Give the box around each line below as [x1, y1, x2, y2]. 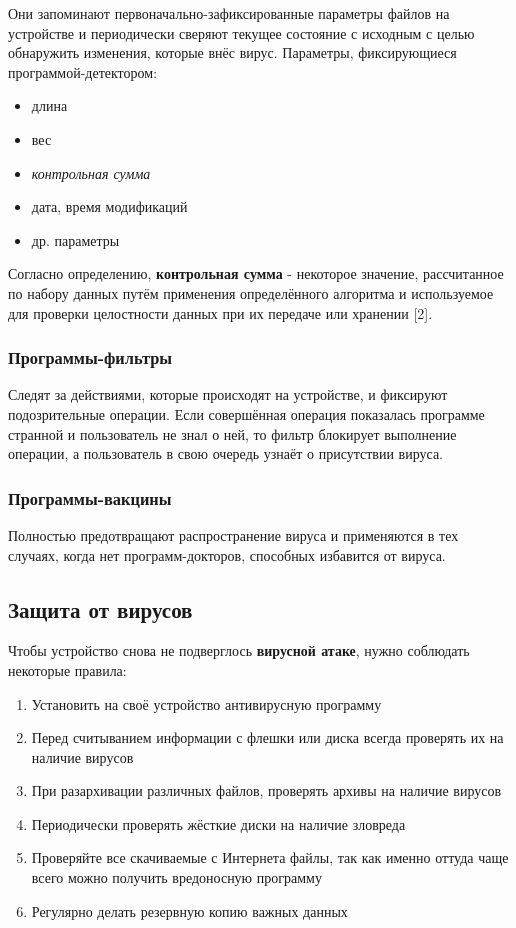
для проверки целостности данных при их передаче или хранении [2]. [8, 302, 433, 323]
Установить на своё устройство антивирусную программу [31, 693, 382, 714]
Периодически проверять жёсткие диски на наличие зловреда [31, 813, 406, 834]
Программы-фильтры [8, 345, 173, 370]
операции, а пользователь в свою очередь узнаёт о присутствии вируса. [8, 443, 444, 464]
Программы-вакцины [8, 485, 172, 510]
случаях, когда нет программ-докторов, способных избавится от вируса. [8, 544, 446, 565]
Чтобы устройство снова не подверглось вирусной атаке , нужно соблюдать [8, 640, 470, 661]
